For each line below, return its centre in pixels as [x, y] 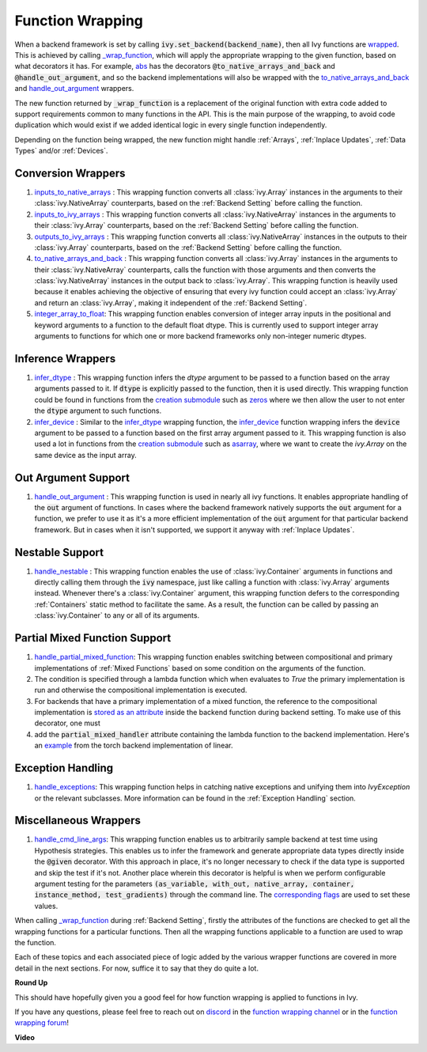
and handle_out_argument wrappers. [74, 89]
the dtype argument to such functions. [98, 411]
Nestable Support [59, 552]
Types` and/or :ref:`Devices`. [61, 151]
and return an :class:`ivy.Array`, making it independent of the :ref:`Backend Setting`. [171, 303]
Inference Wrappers [65, 359]
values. [46, 906]
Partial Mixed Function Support [93, 638]
